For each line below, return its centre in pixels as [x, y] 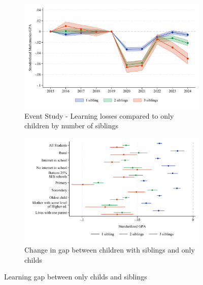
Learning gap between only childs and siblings [76, 277]
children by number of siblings [71, 126]
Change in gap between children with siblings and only [110, 249]
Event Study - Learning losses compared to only [99, 115]
